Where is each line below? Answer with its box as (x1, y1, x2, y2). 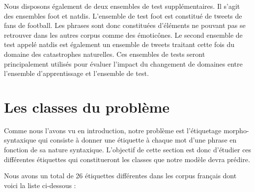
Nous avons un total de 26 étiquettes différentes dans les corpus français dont (4, 170, 237, 181)
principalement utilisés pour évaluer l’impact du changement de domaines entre (4, 58, 243, 69)
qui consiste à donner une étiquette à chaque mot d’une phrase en (38, 135, 237, 145)
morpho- (224, 125, 249, 135)
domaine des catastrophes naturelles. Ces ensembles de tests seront (4, 48, 205, 59)
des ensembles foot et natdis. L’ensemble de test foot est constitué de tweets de (4, 10, 242, 21)
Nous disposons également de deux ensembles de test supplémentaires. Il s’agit (4, 1, 240, 11)
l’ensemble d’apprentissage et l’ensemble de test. (4, 68, 149, 78)
